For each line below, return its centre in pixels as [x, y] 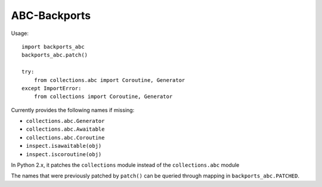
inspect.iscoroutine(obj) [64, 154]
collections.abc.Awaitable [65, 129]
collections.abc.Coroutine [65, 137]
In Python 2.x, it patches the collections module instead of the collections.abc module [125, 165]
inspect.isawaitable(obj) [64, 146]
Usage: [20, 33]
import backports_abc [53, 47]
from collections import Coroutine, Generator [103, 97]
